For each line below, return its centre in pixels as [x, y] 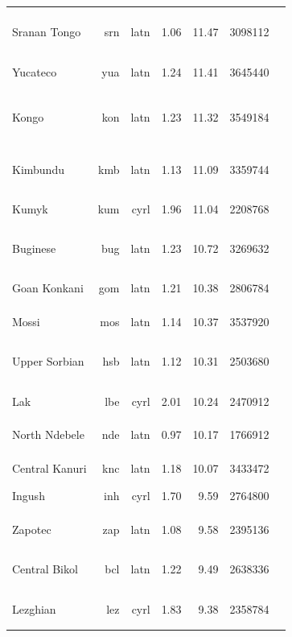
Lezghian [34, 608]
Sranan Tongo [47, 32]
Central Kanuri [49, 468]
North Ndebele [48, 434]
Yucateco [35, 71]
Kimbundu [38, 169]
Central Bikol [45, 569]
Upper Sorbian [48, 361]
